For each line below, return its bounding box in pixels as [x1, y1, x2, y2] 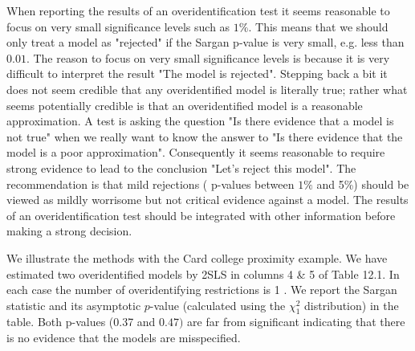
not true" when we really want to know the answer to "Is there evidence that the [6, 128, 403, 145]
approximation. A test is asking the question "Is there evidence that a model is [6, 112, 394, 129]
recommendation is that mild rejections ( [6, 175, 208, 192]
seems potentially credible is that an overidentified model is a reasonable [6, 96, 363, 113]
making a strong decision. [6, 222, 132, 239]
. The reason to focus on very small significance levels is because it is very [26, 49, 390, 66]
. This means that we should [248, 18, 389, 35]
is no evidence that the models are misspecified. [6, 329, 241, 346]
